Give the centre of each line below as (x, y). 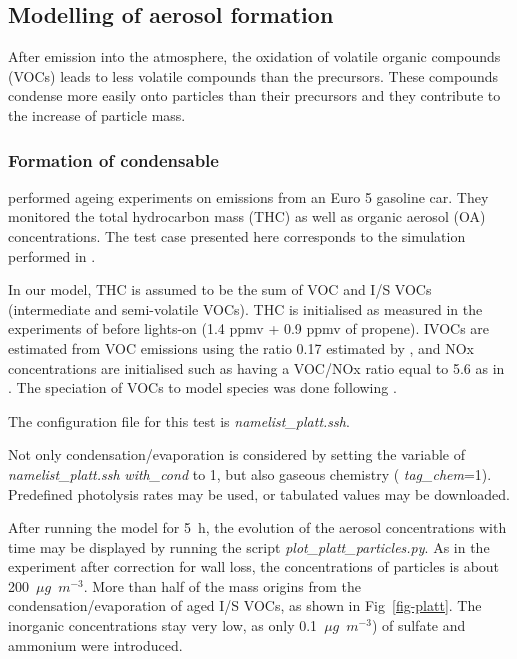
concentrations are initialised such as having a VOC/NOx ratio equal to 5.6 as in (256, 367)
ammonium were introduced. (95, 644)
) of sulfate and (418, 625)
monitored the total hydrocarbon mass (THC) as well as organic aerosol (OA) (247, 216)
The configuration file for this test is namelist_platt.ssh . (179, 420)
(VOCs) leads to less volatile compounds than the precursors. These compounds (253, 75)
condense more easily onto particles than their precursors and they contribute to (254, 95)
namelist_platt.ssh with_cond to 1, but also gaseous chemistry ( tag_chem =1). (250, 473)
